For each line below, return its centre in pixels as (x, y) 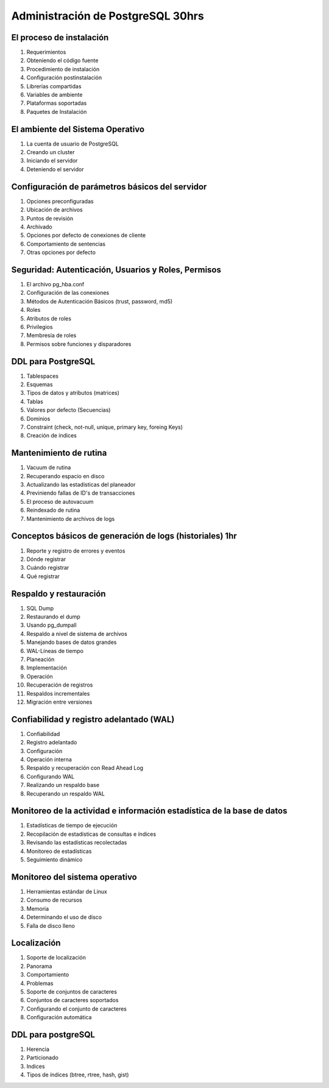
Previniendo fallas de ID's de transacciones (81, 493)
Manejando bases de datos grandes (72, 642)
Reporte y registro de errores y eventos (76, 551)
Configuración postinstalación (64, 78)
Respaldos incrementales (58, 693)
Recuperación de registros (60, 685)
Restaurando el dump (53, 617)
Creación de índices (52, 436)
